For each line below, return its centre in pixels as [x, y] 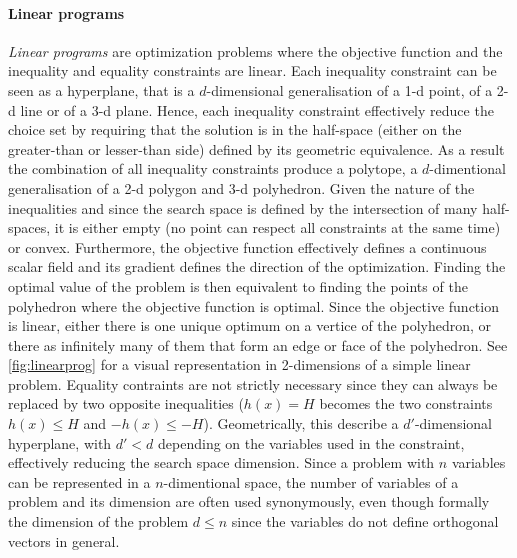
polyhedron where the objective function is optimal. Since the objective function [253, 305]
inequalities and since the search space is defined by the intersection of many [243, 207]
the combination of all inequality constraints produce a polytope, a [213, 168]
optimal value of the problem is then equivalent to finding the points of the [238, 285]
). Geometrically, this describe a [301, 423]
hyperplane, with [60, 442]
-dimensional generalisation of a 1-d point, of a [349, 89]
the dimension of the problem [98, 521]
